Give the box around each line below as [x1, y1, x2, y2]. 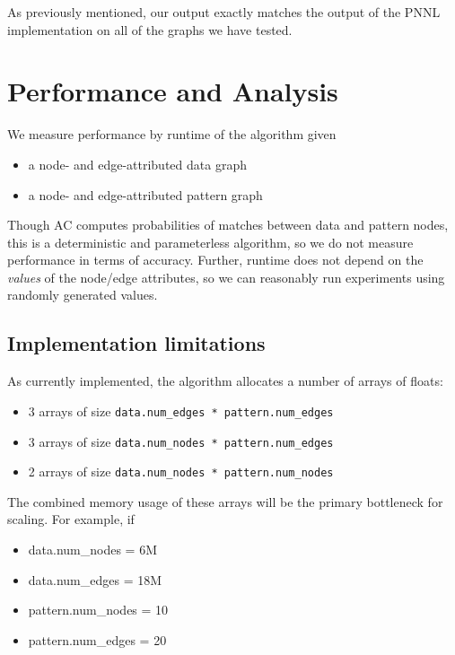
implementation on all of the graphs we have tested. [7, 20, 293, 39]
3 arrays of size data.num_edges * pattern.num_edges [28, 401, 334, 420]
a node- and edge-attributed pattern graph [28, 185, 263, 204]
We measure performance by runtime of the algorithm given [7, 125, 337, 144]
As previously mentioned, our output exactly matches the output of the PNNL [7, 3, 441, 21]
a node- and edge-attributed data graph [28, 154, 247, 173]
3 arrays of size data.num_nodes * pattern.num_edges [28, 432, 334, 450]
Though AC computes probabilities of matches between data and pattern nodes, [7, 215, 449, 234]
